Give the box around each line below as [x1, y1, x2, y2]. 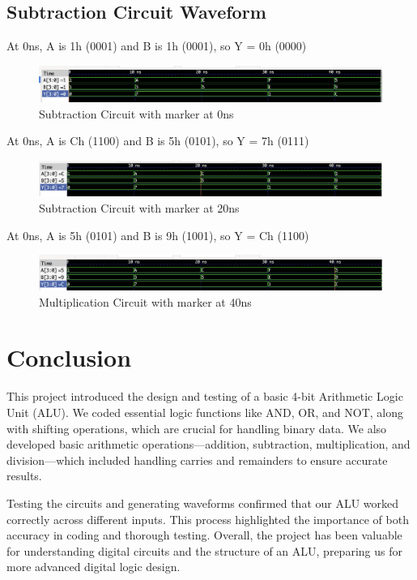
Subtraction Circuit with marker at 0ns [39, 105, 234, 122]
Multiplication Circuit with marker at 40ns [39, 293, 252, 310]
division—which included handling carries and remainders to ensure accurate [6, 451, 388, 468]
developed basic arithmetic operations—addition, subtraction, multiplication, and [6, 436, 411, 453]
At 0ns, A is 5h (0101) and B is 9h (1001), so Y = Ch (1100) [6, 226, 309, 243]
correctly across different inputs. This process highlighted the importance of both [6, 510, 409, 527]
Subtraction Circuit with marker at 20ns [39, 200, 240, 217]
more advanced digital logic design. [6, 558, 181, 575]
